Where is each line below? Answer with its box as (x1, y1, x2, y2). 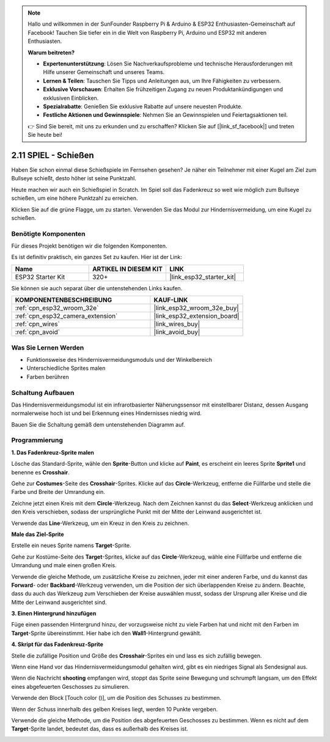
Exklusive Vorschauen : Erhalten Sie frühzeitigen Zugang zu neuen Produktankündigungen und (43, 86, 284, 93)
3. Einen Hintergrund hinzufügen (11, 610, 97, 617)
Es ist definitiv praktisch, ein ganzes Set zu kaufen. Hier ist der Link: (11, 254, 183, 261)
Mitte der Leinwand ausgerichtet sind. (11, 598, 107, 606)
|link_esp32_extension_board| (153, 312, 240, 320)
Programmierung (11, 436, 64, 444)
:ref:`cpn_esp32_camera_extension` (15, 312, 118, 320)
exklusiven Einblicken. (43, 94, 99, 101)
